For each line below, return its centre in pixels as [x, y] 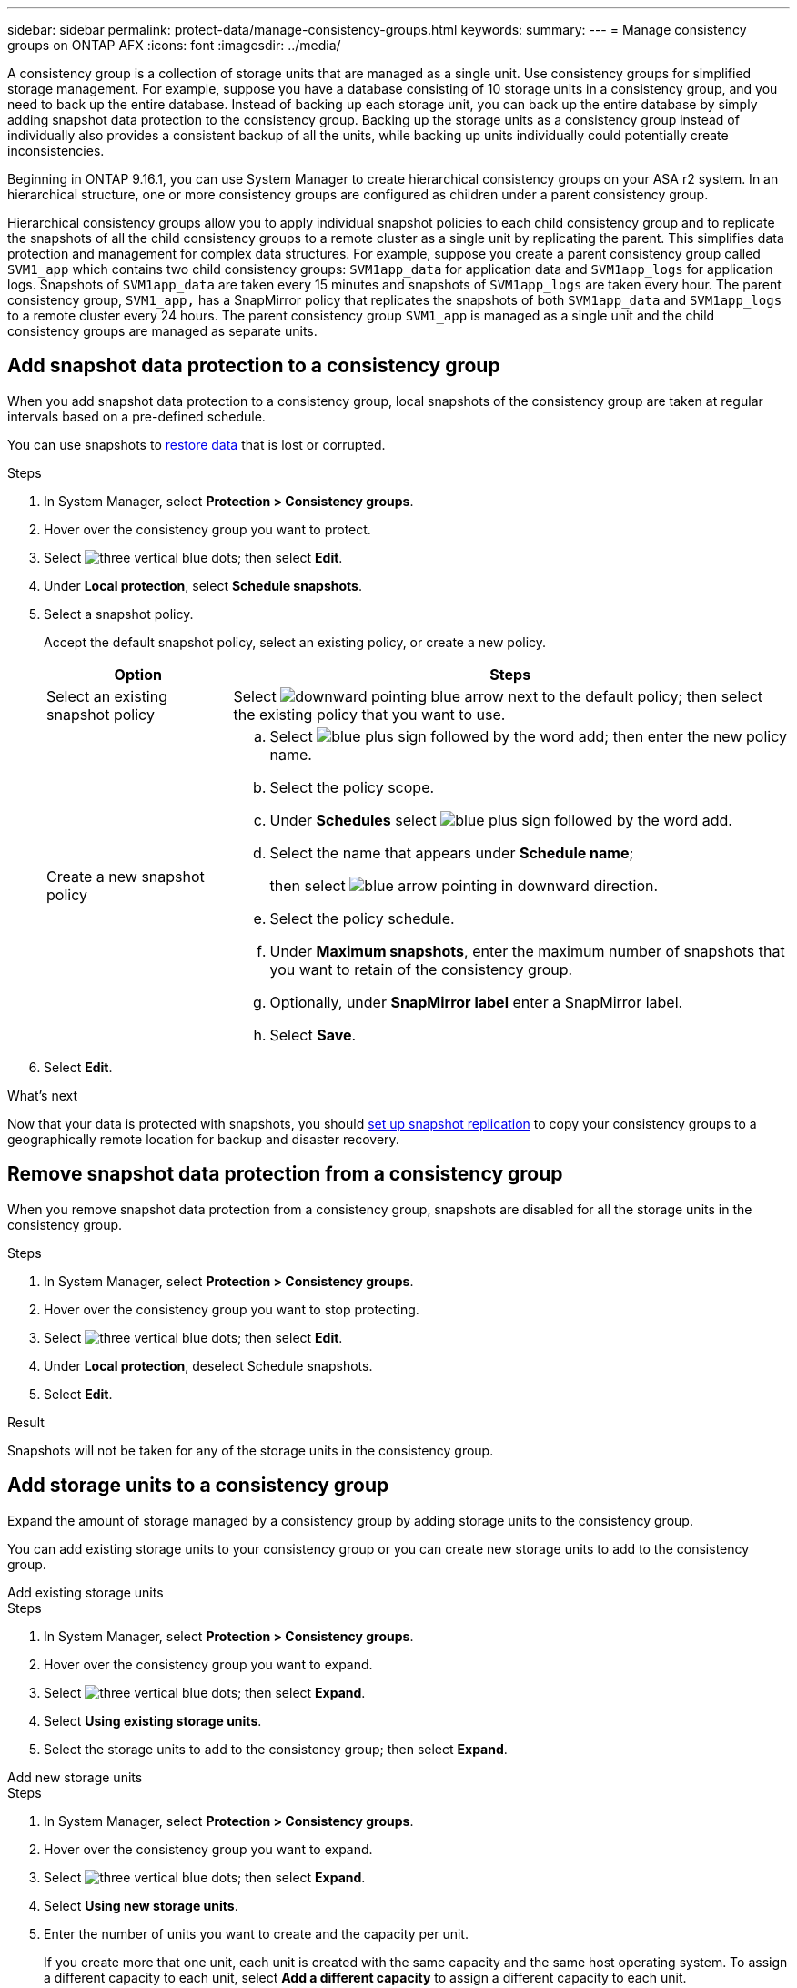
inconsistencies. [56, 151]
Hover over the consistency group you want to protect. [207, 529]
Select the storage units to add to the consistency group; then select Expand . [276, 1749]
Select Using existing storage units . [153, 1720]
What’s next [43, 1095]
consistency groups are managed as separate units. [162, 331]
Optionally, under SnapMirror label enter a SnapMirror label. [476, 1002]
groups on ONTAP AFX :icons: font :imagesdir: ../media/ [174, 45]
